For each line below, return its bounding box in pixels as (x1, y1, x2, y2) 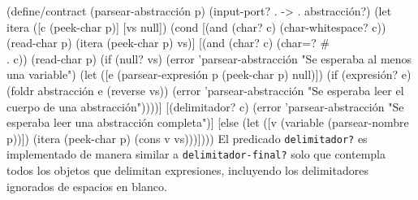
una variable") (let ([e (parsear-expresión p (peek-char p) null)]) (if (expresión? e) (6, 66, 412, 83)
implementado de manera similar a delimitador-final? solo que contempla (6, 146, 386, 163)
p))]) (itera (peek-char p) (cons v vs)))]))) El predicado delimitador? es (6, 129, 368, 146)
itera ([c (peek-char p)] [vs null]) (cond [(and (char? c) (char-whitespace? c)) (6, 18, 386, 35)
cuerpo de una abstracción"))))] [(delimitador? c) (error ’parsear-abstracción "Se (6, 98, 404, 115)
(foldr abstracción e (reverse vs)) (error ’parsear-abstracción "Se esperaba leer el (6, 81, 404, 98)
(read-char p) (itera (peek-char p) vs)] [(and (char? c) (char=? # (6, 34, 330, 51)
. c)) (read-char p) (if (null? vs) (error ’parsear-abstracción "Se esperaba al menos (6, 50, 412, 67)
